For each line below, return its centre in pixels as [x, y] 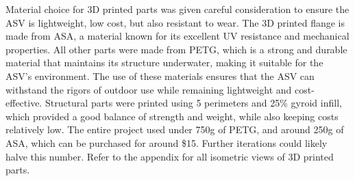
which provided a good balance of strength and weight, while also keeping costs [172, 116]
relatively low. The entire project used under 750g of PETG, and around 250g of [175, 129]
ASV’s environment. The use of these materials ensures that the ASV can [160, 75]
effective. [24, 103]
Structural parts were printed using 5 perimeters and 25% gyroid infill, [193, 103]
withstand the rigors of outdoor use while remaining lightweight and [149, 89]
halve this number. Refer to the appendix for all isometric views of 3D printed [170, 156]
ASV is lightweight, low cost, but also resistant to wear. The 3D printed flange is [175, 22]
